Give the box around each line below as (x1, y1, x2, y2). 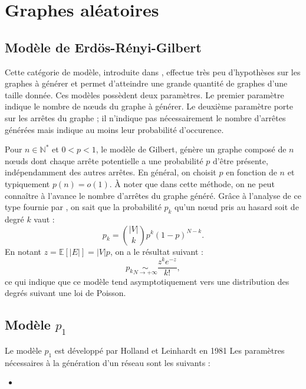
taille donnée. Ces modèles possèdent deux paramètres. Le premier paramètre (5, 88, 284, 101)
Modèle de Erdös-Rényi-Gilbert (5, 38, 202, 56)
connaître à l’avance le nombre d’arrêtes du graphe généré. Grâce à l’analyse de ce (5, 189, 301, 201)
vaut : (34, 212, 55, 225)
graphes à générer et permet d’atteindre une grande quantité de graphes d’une (5, 77, 288, 89)
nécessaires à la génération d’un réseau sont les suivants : (5, 356, 210, 368)
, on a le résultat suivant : (110, 245, 203, 257)
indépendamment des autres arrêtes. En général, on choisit (5, 166, 216, 178)
